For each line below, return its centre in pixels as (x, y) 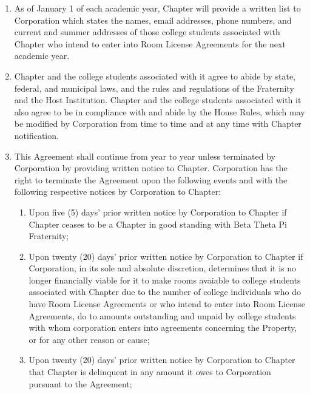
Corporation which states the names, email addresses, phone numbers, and (153, 20)
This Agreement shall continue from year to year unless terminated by (145, 156)
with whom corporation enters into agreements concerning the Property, (163, 328)
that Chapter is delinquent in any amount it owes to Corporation (150, 372)
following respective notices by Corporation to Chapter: (118, 192)
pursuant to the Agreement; (80, 383)
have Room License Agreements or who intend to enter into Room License (167, 304)
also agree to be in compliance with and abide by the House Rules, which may (160, 111)
